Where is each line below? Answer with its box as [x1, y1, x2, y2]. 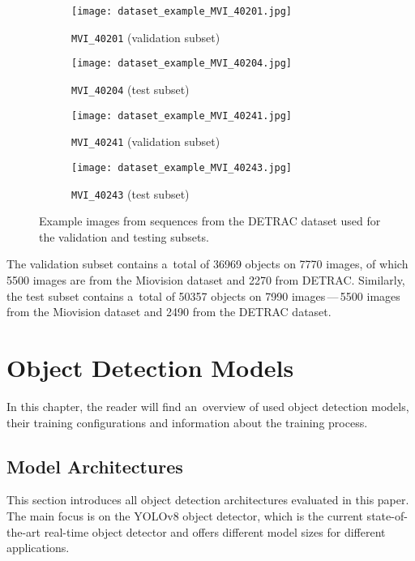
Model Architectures [6, 453, 183, 478]
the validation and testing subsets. [39, 228, 209, 245]
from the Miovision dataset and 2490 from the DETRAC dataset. [6, 303, 332, 320]
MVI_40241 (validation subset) [71, 133, 220, 150]
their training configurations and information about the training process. [6, 413, 368, 430]
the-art [6, 523, 41, 540]
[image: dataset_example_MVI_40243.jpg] [71, 161, 293, 173]
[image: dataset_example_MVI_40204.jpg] [71, 58, 293, 70]
